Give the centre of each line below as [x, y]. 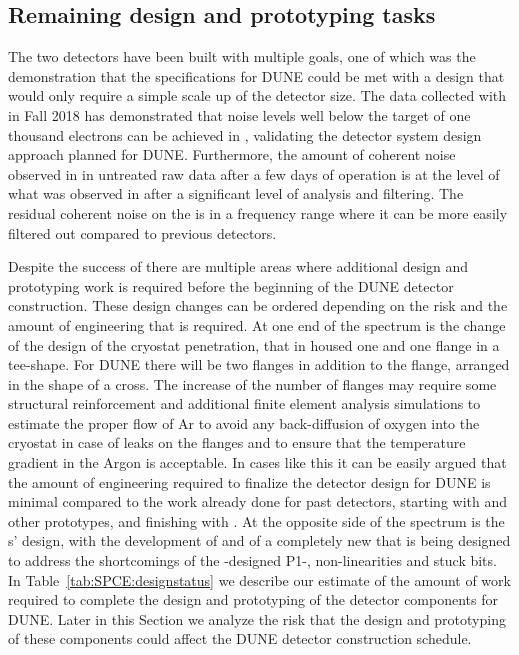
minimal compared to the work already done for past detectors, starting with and [258, 501]
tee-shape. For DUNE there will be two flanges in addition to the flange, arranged [259, 364]
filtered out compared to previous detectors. [142, 232]
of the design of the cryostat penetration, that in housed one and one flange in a [254, 344]
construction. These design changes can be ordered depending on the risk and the [258, 305]
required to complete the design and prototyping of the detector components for [253, 599]
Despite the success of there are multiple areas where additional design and [238, 266]
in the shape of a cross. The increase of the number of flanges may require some [252, 383]
